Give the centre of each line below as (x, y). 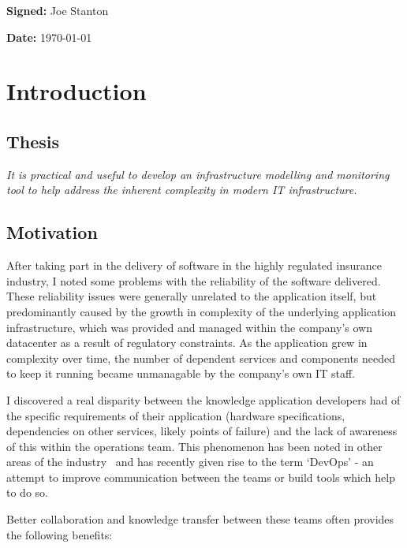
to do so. (27, 492)
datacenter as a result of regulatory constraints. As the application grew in (187, 343)
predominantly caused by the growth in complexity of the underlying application (202, 311)
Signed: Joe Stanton (58, 10)
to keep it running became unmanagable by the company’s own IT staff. (181, 373)
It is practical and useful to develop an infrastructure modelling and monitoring (198, 174)
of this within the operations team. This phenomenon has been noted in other (194, 446)
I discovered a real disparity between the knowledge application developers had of (203, 399)
